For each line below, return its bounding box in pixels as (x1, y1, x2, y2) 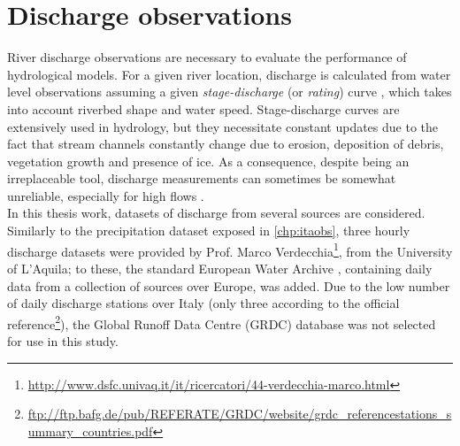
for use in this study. (7, 331, 119, 350)
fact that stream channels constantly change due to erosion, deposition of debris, (7, 135, 444, 153)
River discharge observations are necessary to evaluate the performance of (7, 48, 407, 66)
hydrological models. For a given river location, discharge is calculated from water (7, 65, 451, 83)
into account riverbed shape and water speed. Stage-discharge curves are (7, 99, 400, 118)
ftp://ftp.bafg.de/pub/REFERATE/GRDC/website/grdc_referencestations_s (27, 404, 452, 423)
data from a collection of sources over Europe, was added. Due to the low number (7, 276, 450, 295)
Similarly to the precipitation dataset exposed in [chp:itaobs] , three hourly (7, 221, 410, 240)
